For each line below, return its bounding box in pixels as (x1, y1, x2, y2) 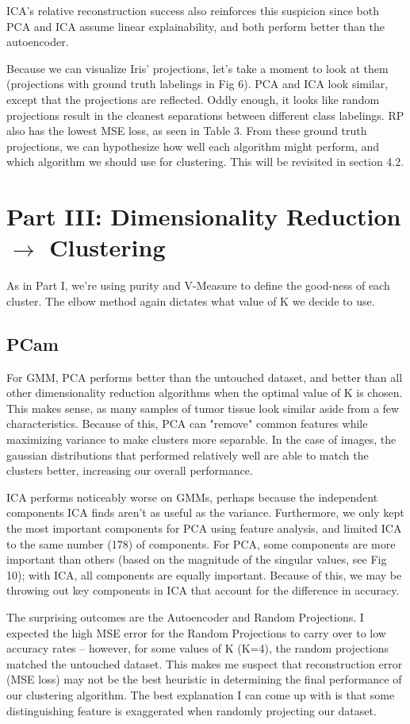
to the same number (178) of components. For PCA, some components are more (6, 535, 396, 552)
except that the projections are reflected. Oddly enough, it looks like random (6, 90, 380, 107)
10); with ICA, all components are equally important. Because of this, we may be (6, 566, 402, 583)
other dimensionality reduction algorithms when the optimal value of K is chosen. (6, 384, 403, 401)
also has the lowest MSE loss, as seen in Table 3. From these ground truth (6, 122, 367, 139)
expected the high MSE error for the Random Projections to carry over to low (6, 624, 386, 641)
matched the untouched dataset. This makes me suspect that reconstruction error (6, 655, 403, 672)
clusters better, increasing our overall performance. (6, 462, 253, 479)
